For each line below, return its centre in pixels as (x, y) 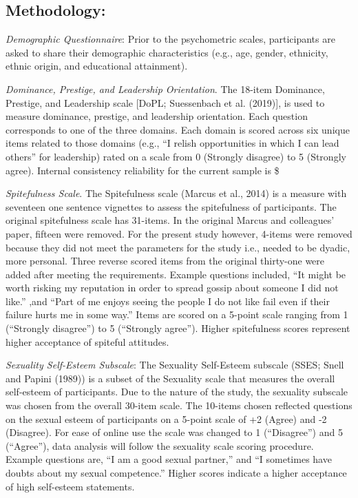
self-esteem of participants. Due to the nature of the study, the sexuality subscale (177, 392)
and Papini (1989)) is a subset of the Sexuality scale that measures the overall (170, 378)
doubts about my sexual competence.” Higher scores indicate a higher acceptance (176, 473)
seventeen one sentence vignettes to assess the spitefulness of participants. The (171, 206)
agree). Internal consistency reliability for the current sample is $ (143, 170)
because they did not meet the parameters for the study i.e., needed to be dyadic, (178, 247)
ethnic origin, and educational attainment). (97, 66)
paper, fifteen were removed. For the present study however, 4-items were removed (179, 233)
